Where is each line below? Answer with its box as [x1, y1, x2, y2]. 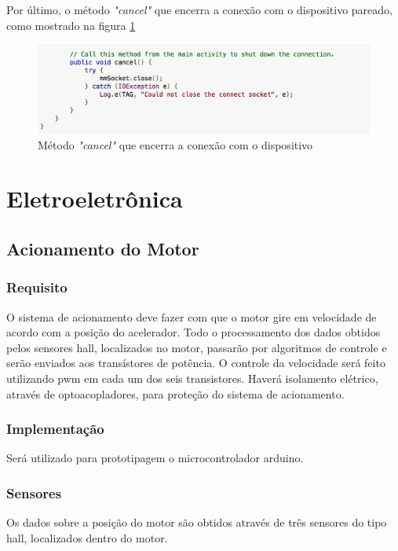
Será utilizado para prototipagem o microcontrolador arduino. [6, 450, 304, 466]
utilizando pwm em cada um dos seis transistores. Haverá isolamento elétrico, [6, 369, 378, 386]
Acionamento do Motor [6, 237, 199, 260]
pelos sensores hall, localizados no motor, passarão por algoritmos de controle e [6, 339, 387, 355]
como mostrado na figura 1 [6, 17, 136, 33]
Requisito [6, 277, 68, 297]
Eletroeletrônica [6, 182, 183, 215]
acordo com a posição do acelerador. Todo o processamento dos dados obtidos [6, 324, 381, 340]
